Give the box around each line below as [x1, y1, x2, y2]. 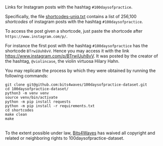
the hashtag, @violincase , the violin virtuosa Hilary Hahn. [5, 58, 120, 64]
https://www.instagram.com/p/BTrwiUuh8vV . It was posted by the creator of [5, 53, 158, 59]
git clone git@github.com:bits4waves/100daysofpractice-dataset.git [5, 82, 147, 87]
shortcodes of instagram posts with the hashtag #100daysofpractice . [5, 19, 143, 24]
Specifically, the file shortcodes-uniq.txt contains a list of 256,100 [5, 14, 137, 19]
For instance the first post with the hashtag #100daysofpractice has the [5, 43, 148, 48]
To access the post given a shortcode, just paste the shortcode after [5, 28, 143, 34]
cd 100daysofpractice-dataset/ [5, 87, 69, 91]
